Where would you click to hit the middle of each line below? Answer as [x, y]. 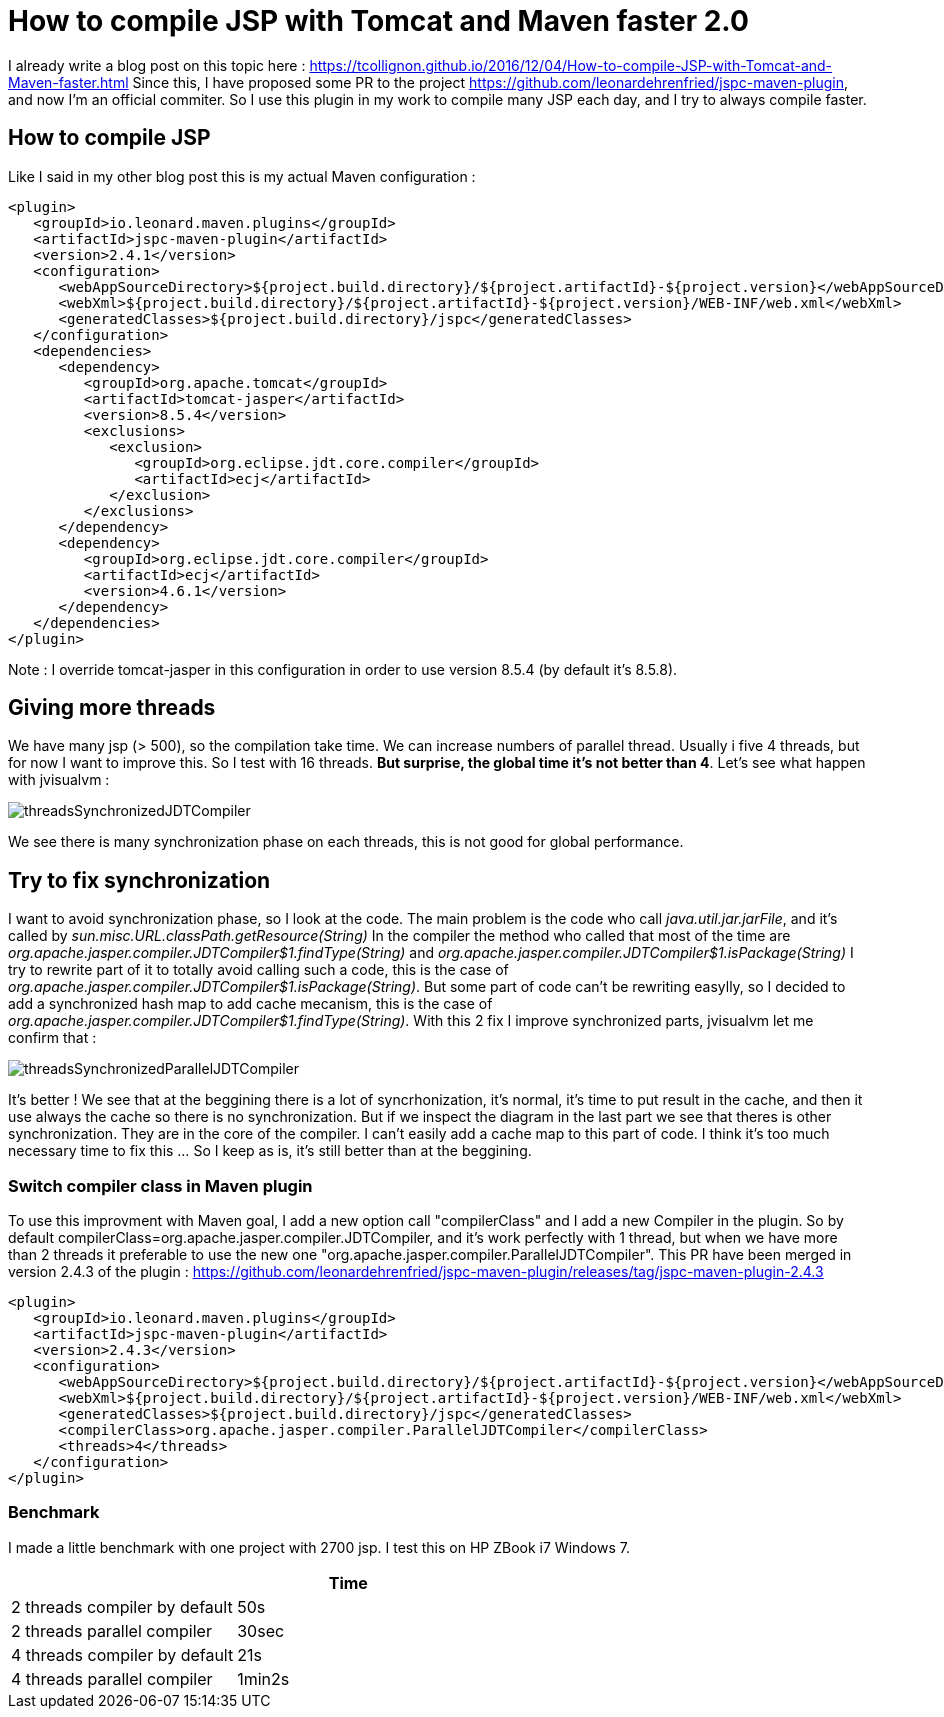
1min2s [263, 1678]
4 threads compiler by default [122, 1654]
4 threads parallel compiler [112, 1678]
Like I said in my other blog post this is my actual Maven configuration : [242, 176]
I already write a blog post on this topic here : [157, 65]
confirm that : [52, 1038]
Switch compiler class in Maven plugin [160, 1185]
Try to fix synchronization [139, 880]
